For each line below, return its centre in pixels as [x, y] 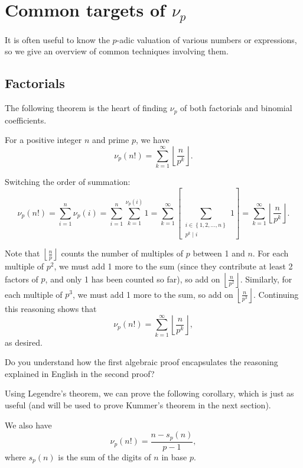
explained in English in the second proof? [80, 373]
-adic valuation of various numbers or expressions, [207, 39]
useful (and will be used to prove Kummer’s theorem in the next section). [138, 405]
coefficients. [26, 120]
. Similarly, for [266, 279]
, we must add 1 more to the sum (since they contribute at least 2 [173, 266]
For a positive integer [43, 140]
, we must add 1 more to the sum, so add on [153, 294]
